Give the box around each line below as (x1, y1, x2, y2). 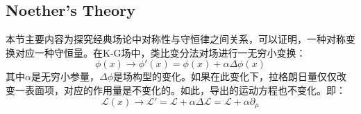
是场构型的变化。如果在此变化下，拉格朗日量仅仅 (113, 69, 337, 84)
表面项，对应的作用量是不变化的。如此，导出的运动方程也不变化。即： (24, 82, 346, 97)
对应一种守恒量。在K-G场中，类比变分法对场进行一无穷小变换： (15, 45, 306, 59)
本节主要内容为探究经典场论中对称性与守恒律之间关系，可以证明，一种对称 (6, 32, 346, 46)
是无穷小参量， (31, 69, 99, 84)
